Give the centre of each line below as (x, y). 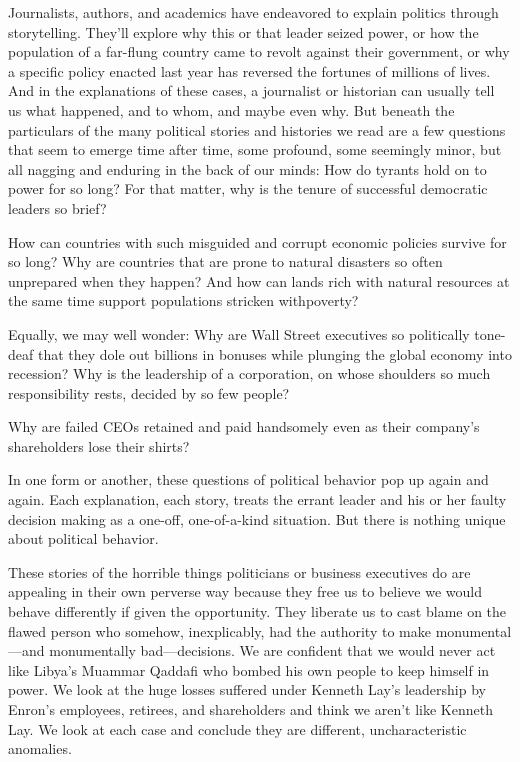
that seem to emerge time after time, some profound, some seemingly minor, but (255, 149)
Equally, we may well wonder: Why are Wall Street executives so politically (239, 333)
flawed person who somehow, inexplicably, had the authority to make (219, 630)
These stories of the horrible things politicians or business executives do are (239, 571)
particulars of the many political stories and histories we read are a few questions (257, 129)
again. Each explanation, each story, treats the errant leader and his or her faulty (257, 499)
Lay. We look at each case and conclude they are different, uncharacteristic (237, 728)
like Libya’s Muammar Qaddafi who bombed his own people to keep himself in (249, 669)
